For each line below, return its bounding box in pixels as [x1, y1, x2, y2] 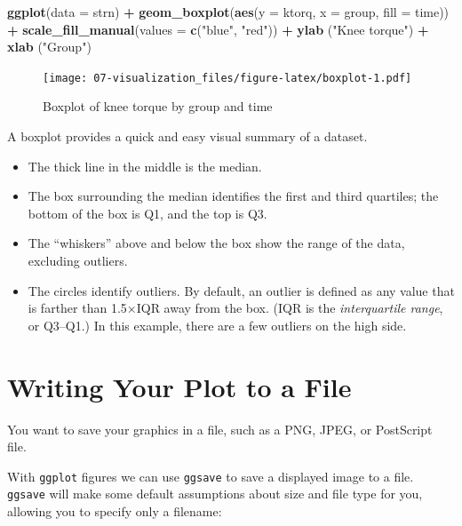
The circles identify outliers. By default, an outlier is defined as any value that [28, 281, 455, 299]
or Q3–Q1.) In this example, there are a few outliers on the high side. [28, 315, 407, 334]
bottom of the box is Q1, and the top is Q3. [28, 203, 267, 222]
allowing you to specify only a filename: [7, 502, 222, 520]
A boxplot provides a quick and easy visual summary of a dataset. [7, 127, 368, 146]
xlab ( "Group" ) [7, 37, 92, 56]
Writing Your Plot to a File [7, 368, 352, 404]
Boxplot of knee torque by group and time [43, 97, 273, 116]
